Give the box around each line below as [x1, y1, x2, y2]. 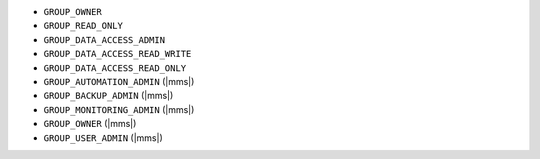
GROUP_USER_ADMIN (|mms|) [43, 131, 164, 144]
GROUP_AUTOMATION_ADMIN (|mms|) [43, 75, 195, 87]
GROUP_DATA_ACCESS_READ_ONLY [43, 62, 187, 74]
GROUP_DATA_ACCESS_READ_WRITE [43, 48, 192, 60]
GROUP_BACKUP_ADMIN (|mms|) [43, 90, 174, 102]
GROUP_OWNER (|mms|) [43, 118, 137, 130]
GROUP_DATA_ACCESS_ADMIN [43, 34, 165, 45]
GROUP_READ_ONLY [43, 20, 124, 32]
